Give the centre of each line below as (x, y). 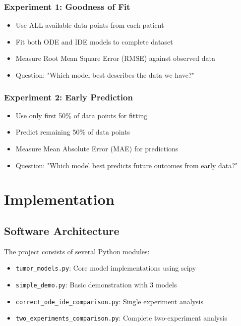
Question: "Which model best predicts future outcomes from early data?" (127, 165)
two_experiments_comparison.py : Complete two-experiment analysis (121, 318)
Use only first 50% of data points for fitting (82, 115)
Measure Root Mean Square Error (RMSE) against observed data (116, 58)
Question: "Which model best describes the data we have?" (105, 75)
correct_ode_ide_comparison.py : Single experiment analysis (109, 301)
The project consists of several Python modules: (77, 251)
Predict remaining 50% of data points (73, 132)
